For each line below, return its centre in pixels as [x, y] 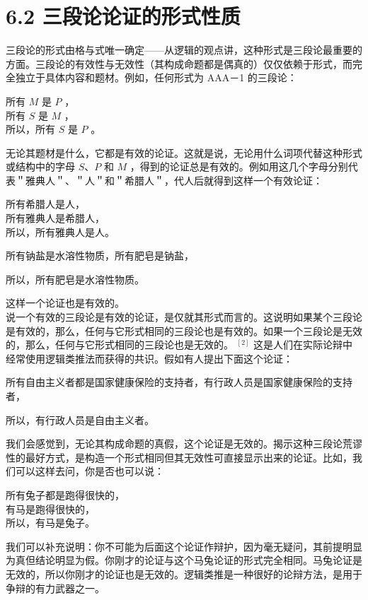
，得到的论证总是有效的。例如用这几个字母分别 [239, 166]
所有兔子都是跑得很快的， [65, 494]
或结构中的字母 [40, 166]
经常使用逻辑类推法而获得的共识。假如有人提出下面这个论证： [149, 358]
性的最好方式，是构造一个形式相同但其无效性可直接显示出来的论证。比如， [179, 457]
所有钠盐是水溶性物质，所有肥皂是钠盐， [100, 255]
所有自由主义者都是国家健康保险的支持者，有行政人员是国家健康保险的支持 [179, 382]
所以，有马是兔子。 [50, 523]
